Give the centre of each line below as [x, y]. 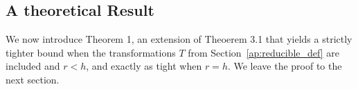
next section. [33, 79]
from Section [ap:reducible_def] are [263, 52]
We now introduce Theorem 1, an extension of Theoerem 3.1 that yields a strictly [179, 39]
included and [33, 66]
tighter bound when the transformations [91, 52]
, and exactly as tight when [144, 66]
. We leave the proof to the [285, 66]
